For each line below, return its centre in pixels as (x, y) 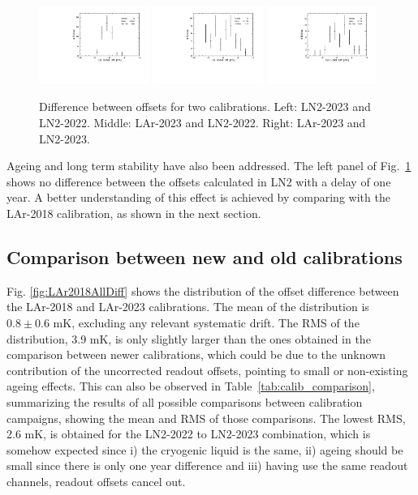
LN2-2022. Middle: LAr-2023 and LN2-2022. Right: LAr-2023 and (203, 123)
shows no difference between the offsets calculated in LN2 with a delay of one (199, 181)
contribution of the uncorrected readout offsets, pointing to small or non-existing (207, 370)
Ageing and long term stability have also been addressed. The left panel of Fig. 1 (209, 166)
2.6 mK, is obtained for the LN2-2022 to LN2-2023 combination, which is (189, 434)
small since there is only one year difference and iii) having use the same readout (207, 465)
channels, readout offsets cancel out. (96, 481)
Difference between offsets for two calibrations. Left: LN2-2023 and (205, 107)
